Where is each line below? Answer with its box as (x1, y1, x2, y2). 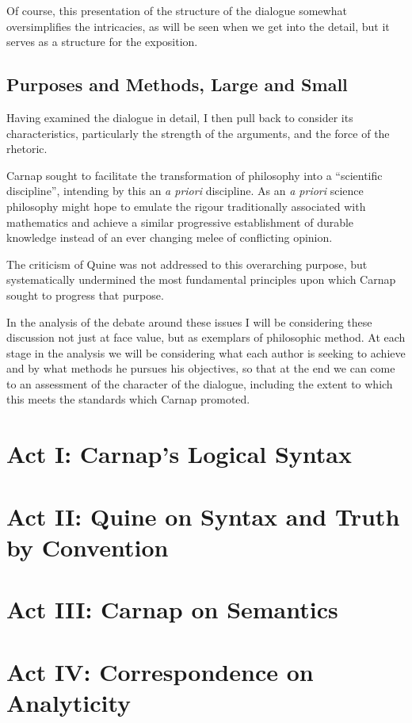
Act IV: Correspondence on (6, 655, 314, 687)
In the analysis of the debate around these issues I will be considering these (6, 313, 372, 330)
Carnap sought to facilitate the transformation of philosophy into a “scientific (6, 166, 383, 183)
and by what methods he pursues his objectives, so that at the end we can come (6, 360, 395, 377)
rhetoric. (6, 140, 48, 157)
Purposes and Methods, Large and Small (6, 72, 348, 97)
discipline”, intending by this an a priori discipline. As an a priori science (6, 182, 364, 199)
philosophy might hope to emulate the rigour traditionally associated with (6, 197, 366, 214)
